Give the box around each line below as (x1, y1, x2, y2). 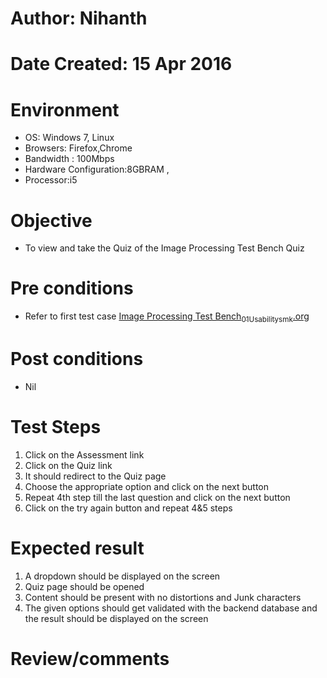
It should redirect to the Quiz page (24, 470, 167, 482)
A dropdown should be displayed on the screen (24, 570, 221, 582)
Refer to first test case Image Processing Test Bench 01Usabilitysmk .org (24, 310, 310, 324)
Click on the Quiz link (24, 459, 113, 471)
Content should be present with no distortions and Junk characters (24, 591, 302, 603)
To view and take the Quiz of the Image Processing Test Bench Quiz (24, 242, 305, 254)
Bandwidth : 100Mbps (24, 153, 115, 165)
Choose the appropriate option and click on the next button (24, 480, 269, 492)
